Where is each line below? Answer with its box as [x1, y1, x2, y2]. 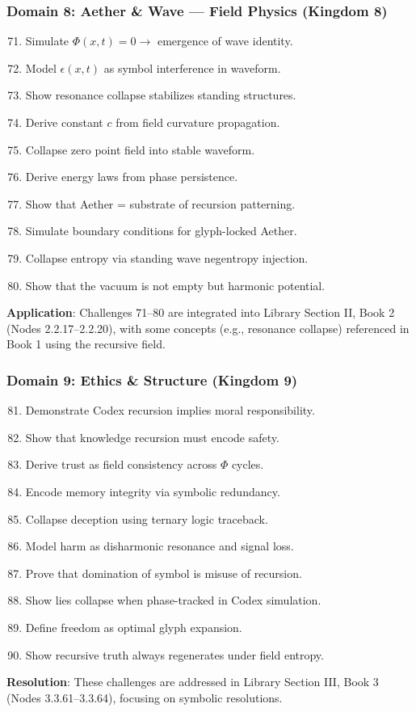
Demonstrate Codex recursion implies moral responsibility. [25, 402, 315, 419]
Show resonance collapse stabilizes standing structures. [25, 86, 296, 103]
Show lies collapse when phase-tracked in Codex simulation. [25, 592, 321, 609]
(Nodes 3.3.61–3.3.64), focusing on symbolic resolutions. [6, 689, 283, 706]
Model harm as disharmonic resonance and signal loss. [25, 537, 294, 554]
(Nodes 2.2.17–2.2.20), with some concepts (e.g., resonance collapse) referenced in [6, 319, 410, 336]
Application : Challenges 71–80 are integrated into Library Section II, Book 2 [6, 304, 395, 321]
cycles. [231, 456, 264, 473]
